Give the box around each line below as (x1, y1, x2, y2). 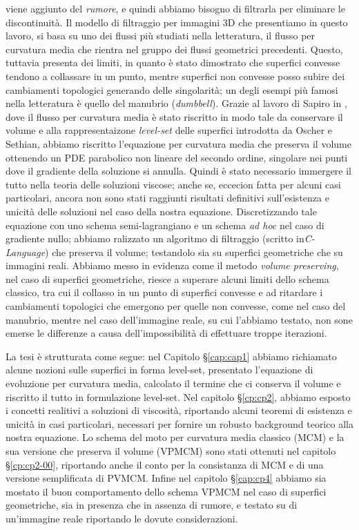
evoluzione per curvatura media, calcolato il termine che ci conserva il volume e (6, 376, 341, 391)
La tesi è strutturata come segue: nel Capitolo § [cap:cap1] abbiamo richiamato (6, 349, 337, 363)
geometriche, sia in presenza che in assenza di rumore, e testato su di (6, 498, 298, 512)
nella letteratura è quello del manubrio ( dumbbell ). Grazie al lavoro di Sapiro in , (6, 96, 347, 110)
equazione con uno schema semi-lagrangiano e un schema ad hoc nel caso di (6, 217, 324, 232)
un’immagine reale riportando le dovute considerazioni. (6, 511, 238, 525)
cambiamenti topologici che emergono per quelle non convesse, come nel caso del (6, 299, 346, 313)
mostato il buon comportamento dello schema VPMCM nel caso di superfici (6, 484, 327, 498)
